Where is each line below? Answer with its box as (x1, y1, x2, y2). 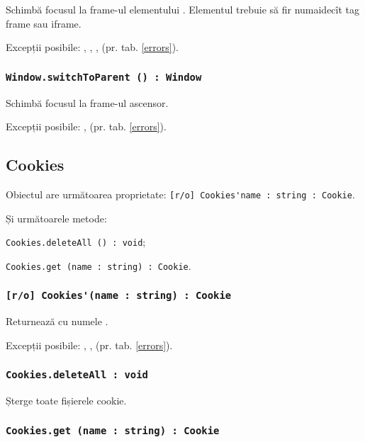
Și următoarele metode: (6, 210, 107, 225)
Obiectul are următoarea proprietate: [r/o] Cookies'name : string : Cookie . (6, 186, 355, 201)
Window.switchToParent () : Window (6, 71, 202, 83)
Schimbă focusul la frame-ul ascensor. (6, 95, 169, 110)
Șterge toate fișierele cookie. (6, 393, 127, 408)
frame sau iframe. (6, 16, 82, 30)
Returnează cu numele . (6, 314, 108, 329)
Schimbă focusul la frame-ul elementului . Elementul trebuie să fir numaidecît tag (6, 2, 360, 16)
